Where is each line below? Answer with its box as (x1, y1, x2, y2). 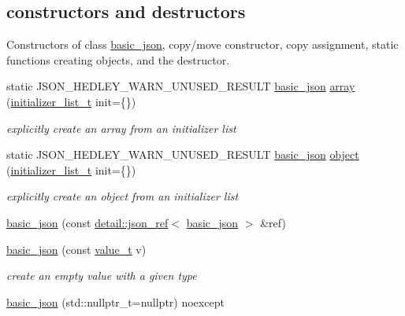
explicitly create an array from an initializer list (6, 119, 236, 136)
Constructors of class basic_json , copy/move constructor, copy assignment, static (6, 36, 399, 53)
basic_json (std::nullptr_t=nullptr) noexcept (6, 293, 225, 310)
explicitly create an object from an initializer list (6, 188, 239, 204)
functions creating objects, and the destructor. (6, 51, 230, 68)
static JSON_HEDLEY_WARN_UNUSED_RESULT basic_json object (6, 146, 359, 163)
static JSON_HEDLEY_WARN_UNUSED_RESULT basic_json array (6, 78, 355, 94)
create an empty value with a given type (6, 267, 197, 284)
